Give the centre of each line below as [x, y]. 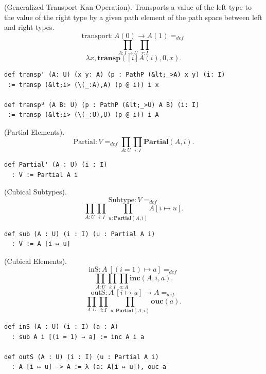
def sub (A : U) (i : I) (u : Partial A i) [80, 234]
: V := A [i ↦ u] [41, 244]
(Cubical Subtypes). [36, 192]
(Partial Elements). [34, 132]
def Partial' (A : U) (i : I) [56, 165]
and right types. [29, 27]
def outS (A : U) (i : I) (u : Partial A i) [82, 357]
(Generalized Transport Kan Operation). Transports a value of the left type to [128, 7]
